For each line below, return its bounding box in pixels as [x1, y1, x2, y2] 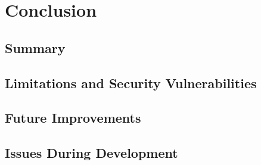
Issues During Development [5, 144, 178, 162]
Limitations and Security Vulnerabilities [5, 73, 257, 92]
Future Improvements [5, 108, 141, 127]
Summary [5, 38, 66, 57]
